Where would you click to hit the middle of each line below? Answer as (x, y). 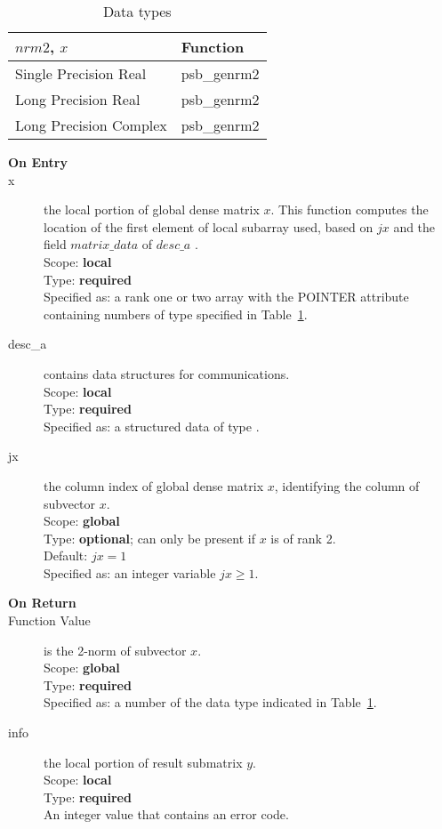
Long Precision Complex (91, 125)
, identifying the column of (347, 485)
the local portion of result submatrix (143, 762)
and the (414, 226)
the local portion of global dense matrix (152, 209)
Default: (66, 555)
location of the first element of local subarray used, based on (209, 226)
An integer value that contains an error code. (166, 814)
